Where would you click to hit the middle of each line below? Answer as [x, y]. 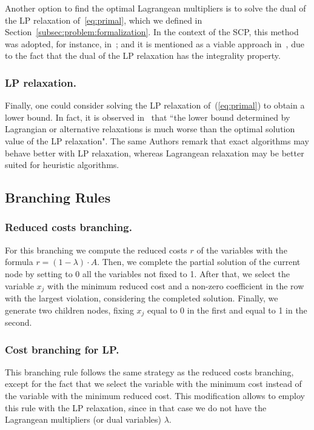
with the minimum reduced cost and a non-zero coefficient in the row [176, 285]
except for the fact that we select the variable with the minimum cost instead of [153, 384]
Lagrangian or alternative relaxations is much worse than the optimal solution [150, 129]
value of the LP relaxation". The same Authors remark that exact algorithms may [157, 140]
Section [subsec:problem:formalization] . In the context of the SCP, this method [152, 32]
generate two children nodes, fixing [69, 310]
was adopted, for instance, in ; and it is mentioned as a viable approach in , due [155, 43]
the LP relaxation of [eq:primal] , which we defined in [104, 20]
